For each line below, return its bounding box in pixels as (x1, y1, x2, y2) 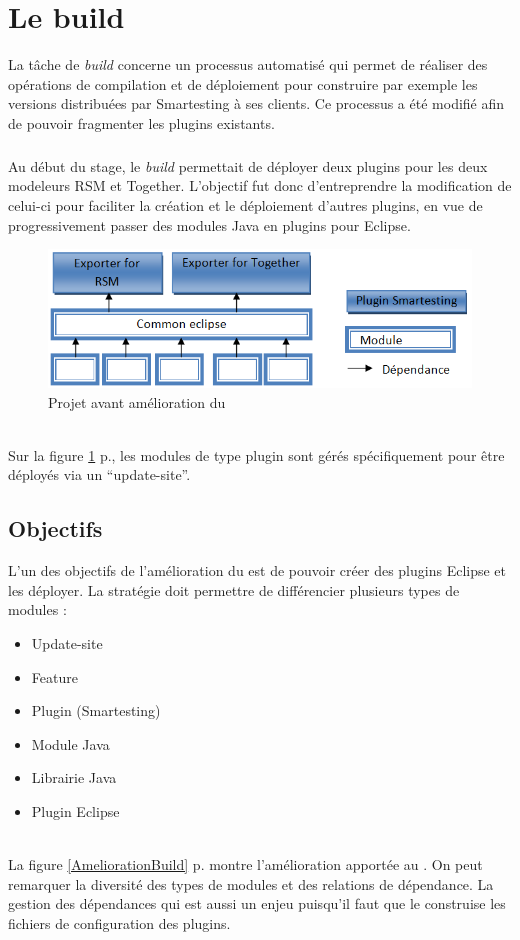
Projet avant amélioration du (48, 391, 226, 412)
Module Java (31, 733, 110, 754)
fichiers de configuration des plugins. (8, 912, 231, 933)
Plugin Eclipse (31, 800, 120, 821)
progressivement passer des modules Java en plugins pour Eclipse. (8, 214, 411, 235)
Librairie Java (31, 767, 117, 788)
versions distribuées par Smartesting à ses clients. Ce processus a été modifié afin (8, 93, 505, 114)
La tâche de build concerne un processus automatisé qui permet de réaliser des (8, 54, 488, 75)
